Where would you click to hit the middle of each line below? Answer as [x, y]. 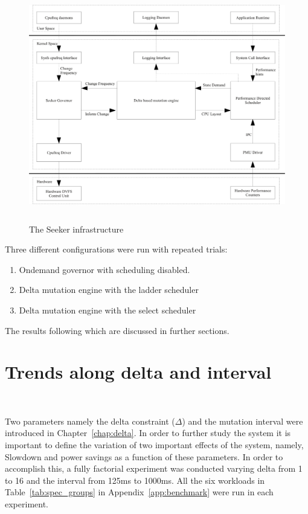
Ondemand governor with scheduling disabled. [104, 269]
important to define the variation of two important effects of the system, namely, [154, 445]
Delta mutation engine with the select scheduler [107, 310]
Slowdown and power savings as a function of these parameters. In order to [144, 456]
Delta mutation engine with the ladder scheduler [109, 290]
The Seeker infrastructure [76, 229]
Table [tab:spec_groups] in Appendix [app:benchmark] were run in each [139, 492]
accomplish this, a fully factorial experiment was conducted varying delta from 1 [154, 468]
